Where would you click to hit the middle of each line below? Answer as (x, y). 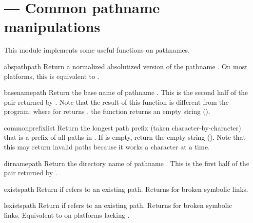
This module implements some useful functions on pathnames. (97, 50)
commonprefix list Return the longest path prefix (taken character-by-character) (123, 127)
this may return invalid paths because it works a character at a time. (107, 147)
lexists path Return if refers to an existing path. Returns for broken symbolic (118, 205)
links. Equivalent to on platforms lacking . (67, 215)
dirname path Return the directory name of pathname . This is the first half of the (127, 163)
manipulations (52, 27)
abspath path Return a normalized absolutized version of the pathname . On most (126, 66)
